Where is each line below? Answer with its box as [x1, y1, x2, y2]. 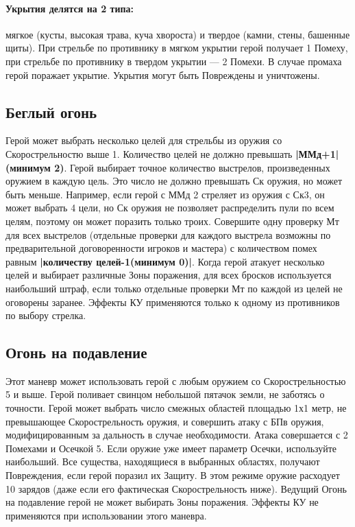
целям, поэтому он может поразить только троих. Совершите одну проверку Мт [5, 213, 339, 228]
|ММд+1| [295, 146, 339, 161]
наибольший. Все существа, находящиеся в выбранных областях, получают [5, 454, 320, 469]
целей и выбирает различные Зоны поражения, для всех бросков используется [5, 268, 332, 282]
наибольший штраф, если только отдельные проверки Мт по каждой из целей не [5, 281, 343, 295]
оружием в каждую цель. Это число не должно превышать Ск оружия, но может [5, 174, 343, 188]
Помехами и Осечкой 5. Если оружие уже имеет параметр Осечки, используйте [5, 441, 337, 455]
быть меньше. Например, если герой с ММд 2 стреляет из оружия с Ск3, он [5, 187, 325, 201]
